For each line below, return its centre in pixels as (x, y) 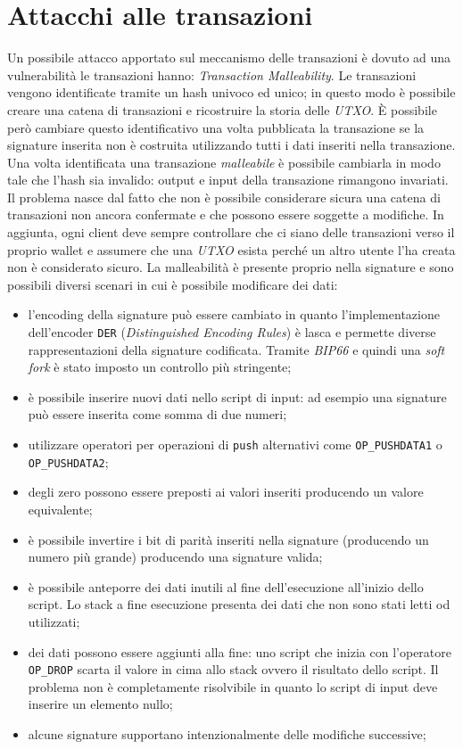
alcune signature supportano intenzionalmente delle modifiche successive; (227, 733)
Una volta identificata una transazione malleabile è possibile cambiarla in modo (224, 162)
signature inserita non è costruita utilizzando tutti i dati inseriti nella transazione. (231, 145)
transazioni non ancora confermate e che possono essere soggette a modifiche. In (226, 214)
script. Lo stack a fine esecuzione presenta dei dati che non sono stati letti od (239, 604)
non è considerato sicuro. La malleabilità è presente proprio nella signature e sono (231, 267)
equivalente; (60, 509)
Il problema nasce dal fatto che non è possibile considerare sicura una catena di (224, 197)
